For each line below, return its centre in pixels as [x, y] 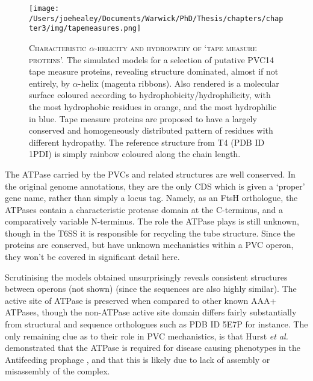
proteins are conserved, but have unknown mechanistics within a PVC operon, [149, 245]
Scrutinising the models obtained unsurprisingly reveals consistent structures [146, 277]
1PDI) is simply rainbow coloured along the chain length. [135, 154]
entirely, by [50, 83]
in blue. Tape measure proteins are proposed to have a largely [143, 118]
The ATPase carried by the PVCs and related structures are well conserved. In [150, 174]
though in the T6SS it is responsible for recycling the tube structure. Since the [150, 233]
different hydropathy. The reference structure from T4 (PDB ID [147, 142]
